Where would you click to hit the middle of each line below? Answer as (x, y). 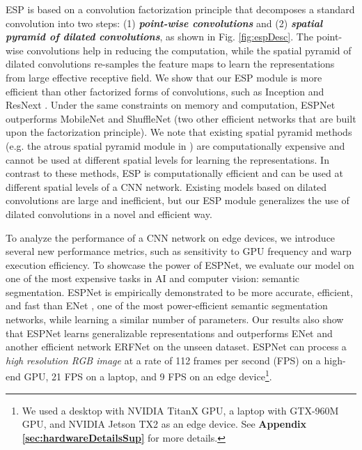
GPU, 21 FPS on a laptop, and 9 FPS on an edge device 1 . (148, 375)
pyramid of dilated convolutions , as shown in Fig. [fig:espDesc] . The (159, 37)
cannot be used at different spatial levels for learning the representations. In (167, 159)
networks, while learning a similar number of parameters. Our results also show (175, 319)
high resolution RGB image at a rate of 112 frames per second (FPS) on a (163, 360)
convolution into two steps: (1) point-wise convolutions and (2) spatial (164, 23)
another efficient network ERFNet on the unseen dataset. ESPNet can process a (176, 347)
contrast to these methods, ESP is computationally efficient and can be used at (174, 173)
